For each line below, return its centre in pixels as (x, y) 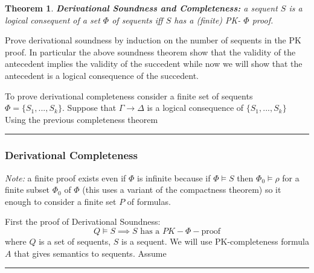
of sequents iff (137, 20)
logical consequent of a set (53, 20)
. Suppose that (89, 108)
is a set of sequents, (75, 241)
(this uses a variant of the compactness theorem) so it (182, 190)
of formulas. (149, 201)
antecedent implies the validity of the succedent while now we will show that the (154, 64)
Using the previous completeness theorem (82, 119)
